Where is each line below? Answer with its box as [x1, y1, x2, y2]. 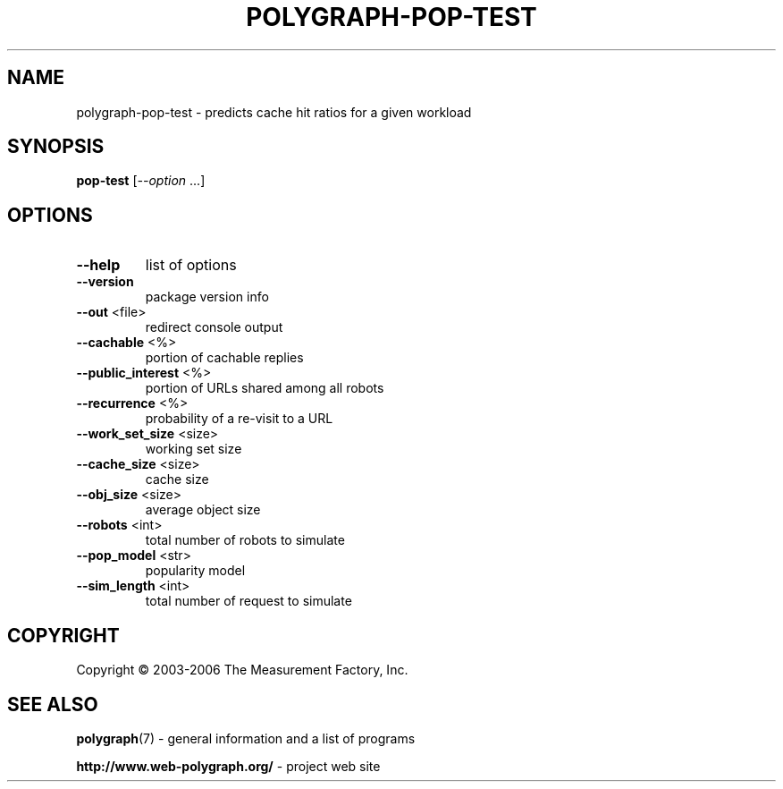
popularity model [145, 563, 246, 579]
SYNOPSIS [7, 135, 105, 158]
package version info [145, 289, 269, 305]
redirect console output [145, 319, 283, 335]
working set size [145, 441, 242, 457]
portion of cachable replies [145, 350, 304, 366]
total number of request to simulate [145, 593, 352, 609]
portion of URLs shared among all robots [145, 380, 384, 396]
